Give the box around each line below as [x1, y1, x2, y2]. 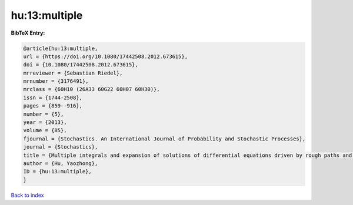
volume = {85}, [23, 127, 67, 134]
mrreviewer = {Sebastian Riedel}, [23, 69, 123, 76]
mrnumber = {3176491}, [23, 78, 89, 85]
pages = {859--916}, [23, 103, 82, 109]
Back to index [11, 191, 44, 199]
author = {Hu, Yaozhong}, [23, 160, 98, 167]
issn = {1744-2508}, [23, 94, 82, 101]
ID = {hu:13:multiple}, [23, 168, 92, 175]
